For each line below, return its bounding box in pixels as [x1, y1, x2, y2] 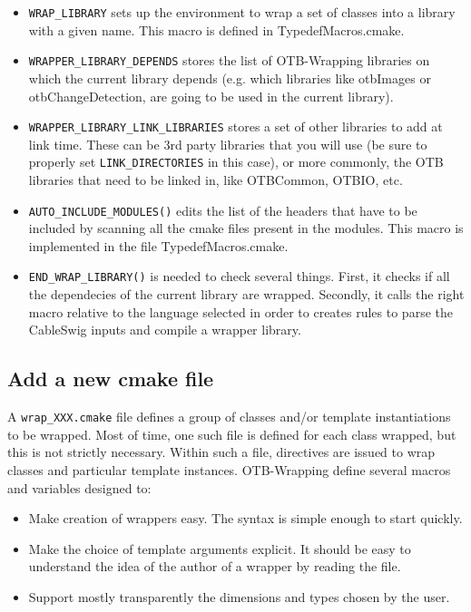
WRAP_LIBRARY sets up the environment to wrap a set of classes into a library [28, 3, 456, 21]
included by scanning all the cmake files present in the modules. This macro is [28, 219, 464, 238]
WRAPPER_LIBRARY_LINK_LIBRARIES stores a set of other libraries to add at [28, 117, 443, 136]
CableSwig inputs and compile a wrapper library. [28, 320, 301, 339]
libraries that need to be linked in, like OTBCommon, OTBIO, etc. [28, 170, 403, 189]
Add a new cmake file [7, 364, 214, 393]
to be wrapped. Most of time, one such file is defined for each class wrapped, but [7, 424, 456, 443]
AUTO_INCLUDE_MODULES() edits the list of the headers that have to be [28, 200, 417, 219]
